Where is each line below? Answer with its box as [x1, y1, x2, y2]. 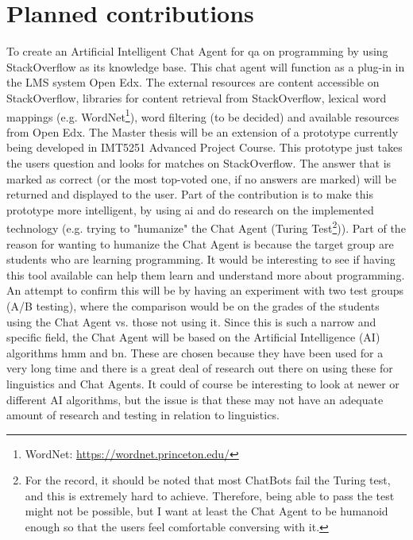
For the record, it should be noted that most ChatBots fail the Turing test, [25, 472, 391, 488]
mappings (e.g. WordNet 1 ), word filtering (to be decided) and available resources [6, 106, 399, 125]
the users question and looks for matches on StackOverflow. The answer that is [6, 154, 392, 171]
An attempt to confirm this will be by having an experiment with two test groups [6, 282, 404, 299]
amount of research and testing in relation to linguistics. [6, 407, 280, 423]
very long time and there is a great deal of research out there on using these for [6, 360, 393, 376]
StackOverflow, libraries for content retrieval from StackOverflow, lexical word [6, 89, 387, 106]
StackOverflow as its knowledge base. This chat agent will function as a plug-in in [6, 58, 405, 75]
